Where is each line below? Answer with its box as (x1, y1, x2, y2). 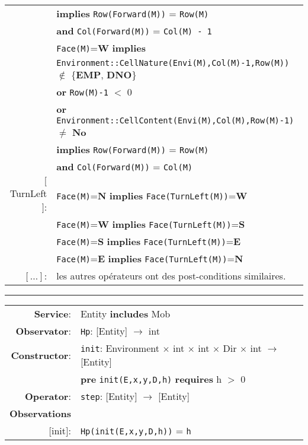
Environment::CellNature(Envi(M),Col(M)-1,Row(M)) (56, 58, 290, 68)
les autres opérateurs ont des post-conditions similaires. (56, 269, 286, 282)
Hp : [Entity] (80, 324, 128, 338)
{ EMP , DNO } (71, 68, 137, 81)
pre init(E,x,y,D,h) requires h (80, 372, 222, 386)
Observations (9, 406, 71, 420)
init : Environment (80, 341, 159, 355)
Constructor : (11, 348, 71, 362)
